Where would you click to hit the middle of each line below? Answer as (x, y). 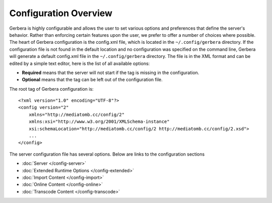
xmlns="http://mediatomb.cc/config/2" (77, 114)
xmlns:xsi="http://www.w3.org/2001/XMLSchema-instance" (99, 122)
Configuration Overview (61, 13)
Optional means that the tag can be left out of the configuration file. (92, 80)
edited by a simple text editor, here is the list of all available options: (80, 63)
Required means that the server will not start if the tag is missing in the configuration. (111, 73)
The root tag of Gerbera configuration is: (51, 89)
